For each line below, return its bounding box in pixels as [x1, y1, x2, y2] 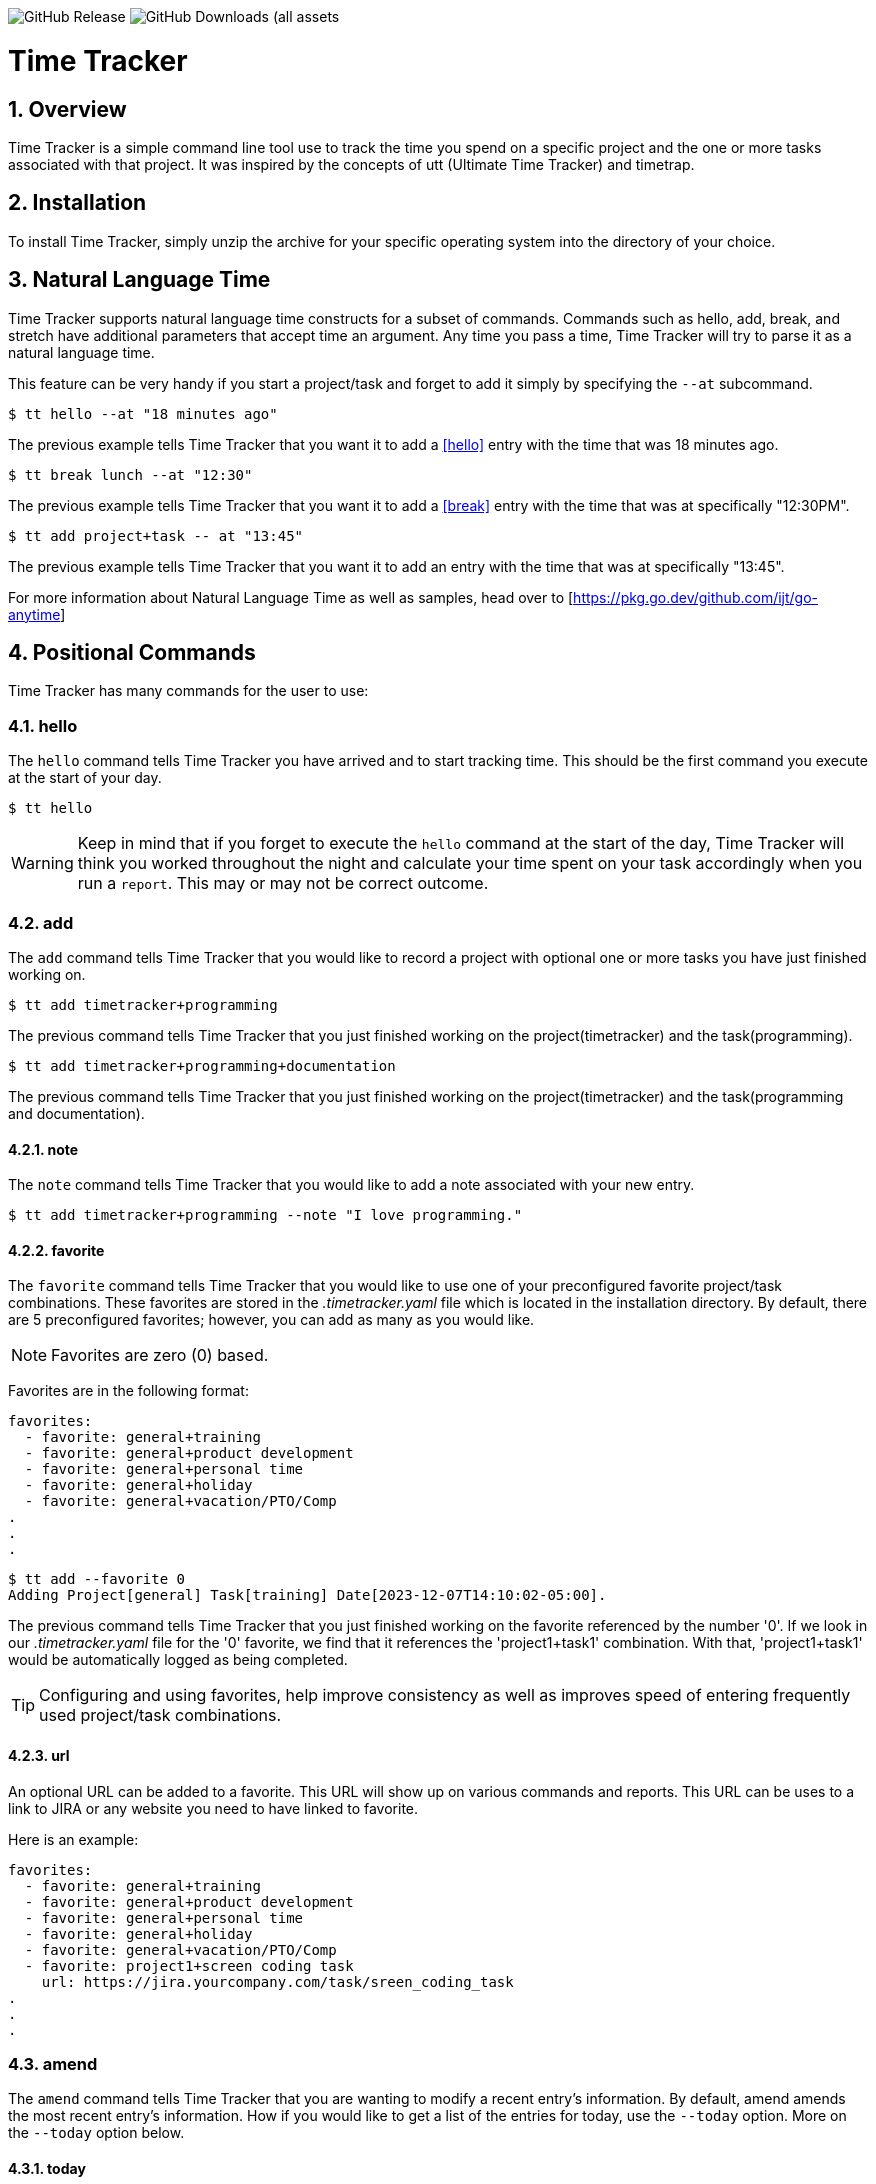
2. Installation [8, 190, 147, 216]
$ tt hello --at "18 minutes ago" [8, 405, 278, 422]
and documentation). [8, 1104, 145, 1122]
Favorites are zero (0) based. [51, 1345, 269, 1366]
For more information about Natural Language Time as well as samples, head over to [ [8, 588, 574, 606]
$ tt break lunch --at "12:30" [8, 466, 253, 483]
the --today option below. [8, 2124, 185, 2142]
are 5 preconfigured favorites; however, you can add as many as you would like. [8, 1311, 535, 1329]
